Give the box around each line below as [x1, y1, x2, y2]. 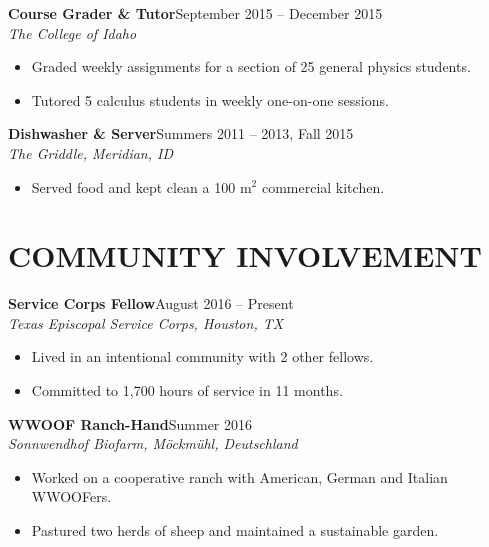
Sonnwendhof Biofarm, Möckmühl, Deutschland [8, 433, 298, 454]
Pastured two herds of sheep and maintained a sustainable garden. [31, 520, 439, 541]
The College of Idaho [8, 22, 137, 43]
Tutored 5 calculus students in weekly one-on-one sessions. [31, 89, 389, 110]
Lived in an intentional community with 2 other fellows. [31, 346, 374, 367]
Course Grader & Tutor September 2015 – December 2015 [8, 3, 383, 23]
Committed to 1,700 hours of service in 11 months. [31, 380, 343, 401]
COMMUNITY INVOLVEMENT [8, 235, 482, 276]
